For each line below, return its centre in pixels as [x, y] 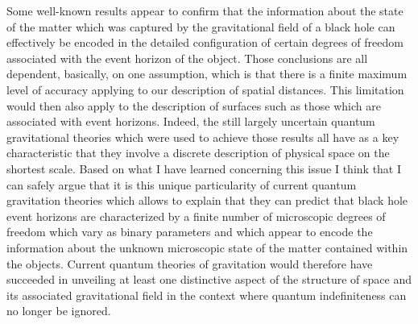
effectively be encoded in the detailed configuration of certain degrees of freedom [205, 42]
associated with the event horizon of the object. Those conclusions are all [187, 58]
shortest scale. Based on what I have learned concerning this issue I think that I [204, 168]
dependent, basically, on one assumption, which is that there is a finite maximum [207, 74]
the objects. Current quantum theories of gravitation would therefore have [190, 263]
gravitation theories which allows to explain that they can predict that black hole [207, 200]
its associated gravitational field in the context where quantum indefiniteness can [207, 295]
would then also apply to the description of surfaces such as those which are [194, 105]
